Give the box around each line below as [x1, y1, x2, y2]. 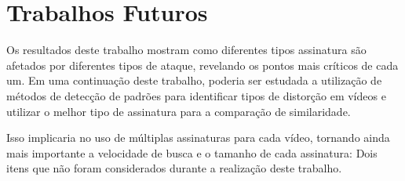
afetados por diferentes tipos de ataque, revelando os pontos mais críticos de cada [6, 56, 399, 73]
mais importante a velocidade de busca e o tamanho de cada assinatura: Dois [6, 144, 378, 161]
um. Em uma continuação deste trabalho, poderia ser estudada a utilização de [6, 72, 382, 89]
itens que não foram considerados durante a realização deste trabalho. [6, 160, 342, 176]
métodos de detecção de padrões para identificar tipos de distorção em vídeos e [6, 87, 386, 103]
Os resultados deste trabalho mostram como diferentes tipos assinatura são [6, 42, 367, 58]
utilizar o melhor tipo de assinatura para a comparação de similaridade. [6, 103, 351, 119]
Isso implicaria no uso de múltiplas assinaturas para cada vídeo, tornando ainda [6, 129, 390, 146]
